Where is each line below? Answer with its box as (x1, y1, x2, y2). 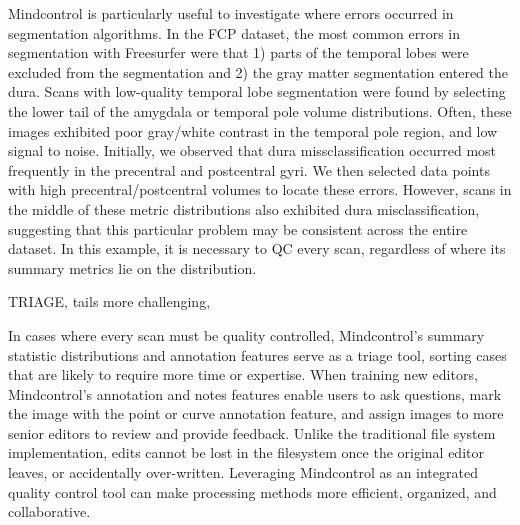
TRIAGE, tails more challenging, (8, 291, 211, 312)
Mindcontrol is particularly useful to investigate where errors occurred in (8, 3, 454, 23)
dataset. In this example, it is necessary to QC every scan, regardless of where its (8, 238, 506, 259)
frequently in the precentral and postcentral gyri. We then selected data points (8, 159, 490, 180)
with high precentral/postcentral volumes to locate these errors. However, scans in (8, 179, 512, 200)
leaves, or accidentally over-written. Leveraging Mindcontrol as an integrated (8, 462, 478, 483)
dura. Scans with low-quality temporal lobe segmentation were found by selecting (8, 81, 506, 102)
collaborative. (8, 501, 91, 522)
